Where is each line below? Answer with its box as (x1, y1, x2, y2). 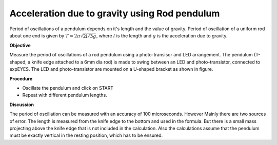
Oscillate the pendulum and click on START (22, 85, 114, 91)
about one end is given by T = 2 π (9, 32, 81, 38)
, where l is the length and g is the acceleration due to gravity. (96, 32, 228, 38)
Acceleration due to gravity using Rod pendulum (9, 8, 220, 19)
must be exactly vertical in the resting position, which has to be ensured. (9, 132, 163, 138)
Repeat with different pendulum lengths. (22, 92, 107, 98)
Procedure (9, 75, 33, 81)
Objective (9, 43, 31, 49)
